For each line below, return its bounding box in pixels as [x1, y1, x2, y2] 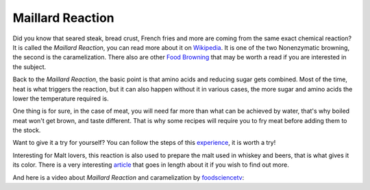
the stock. [12, 126, 41, 135]
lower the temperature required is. [12, 94, 109, 103]
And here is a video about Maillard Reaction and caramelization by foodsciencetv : [12, 173, 245, 181]
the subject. [12, 62, 47, 71]
